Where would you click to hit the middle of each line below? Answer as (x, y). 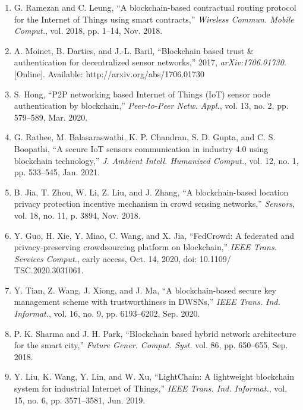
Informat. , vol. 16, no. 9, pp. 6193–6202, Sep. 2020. (107, 313)
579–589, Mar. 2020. (51, 117)
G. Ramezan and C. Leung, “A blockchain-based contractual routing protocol (155, 7)
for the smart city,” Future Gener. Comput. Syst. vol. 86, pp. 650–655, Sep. (151, 345)
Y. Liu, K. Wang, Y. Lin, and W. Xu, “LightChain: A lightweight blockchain (154, 376)
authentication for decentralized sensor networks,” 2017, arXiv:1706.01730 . (150, 62)
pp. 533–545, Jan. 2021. (57, 172)
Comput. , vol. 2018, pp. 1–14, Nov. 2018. (88, 31)
